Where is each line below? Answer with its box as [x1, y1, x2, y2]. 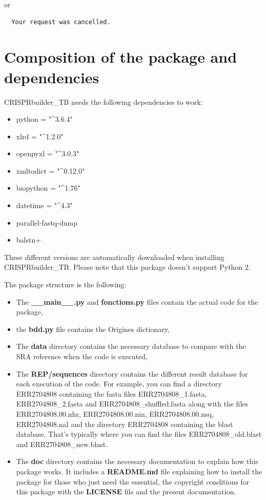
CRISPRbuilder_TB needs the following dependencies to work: [4, 96, 203, 107]
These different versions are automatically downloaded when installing [4, 251, 224, 262]
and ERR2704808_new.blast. [16, 438, 108, 449]
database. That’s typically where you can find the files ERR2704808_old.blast [16, 429, 262, 439]
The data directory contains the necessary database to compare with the [16, 341, 246, 351]
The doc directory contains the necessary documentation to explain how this [16, 456, 258, 467]
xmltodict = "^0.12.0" [16, 165, 85, 176]
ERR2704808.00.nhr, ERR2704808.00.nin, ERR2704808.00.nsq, [16, 408, 214, 419]
